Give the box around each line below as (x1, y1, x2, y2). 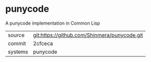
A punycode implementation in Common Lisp (5, 20, 100, 26)
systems (8, 48, 28, 55)
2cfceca (33, 39, 53, 47)
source (8, 31, 25, 38)
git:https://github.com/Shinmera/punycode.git (33, 31, 143, 38)
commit (8, 39, 26, 47)
